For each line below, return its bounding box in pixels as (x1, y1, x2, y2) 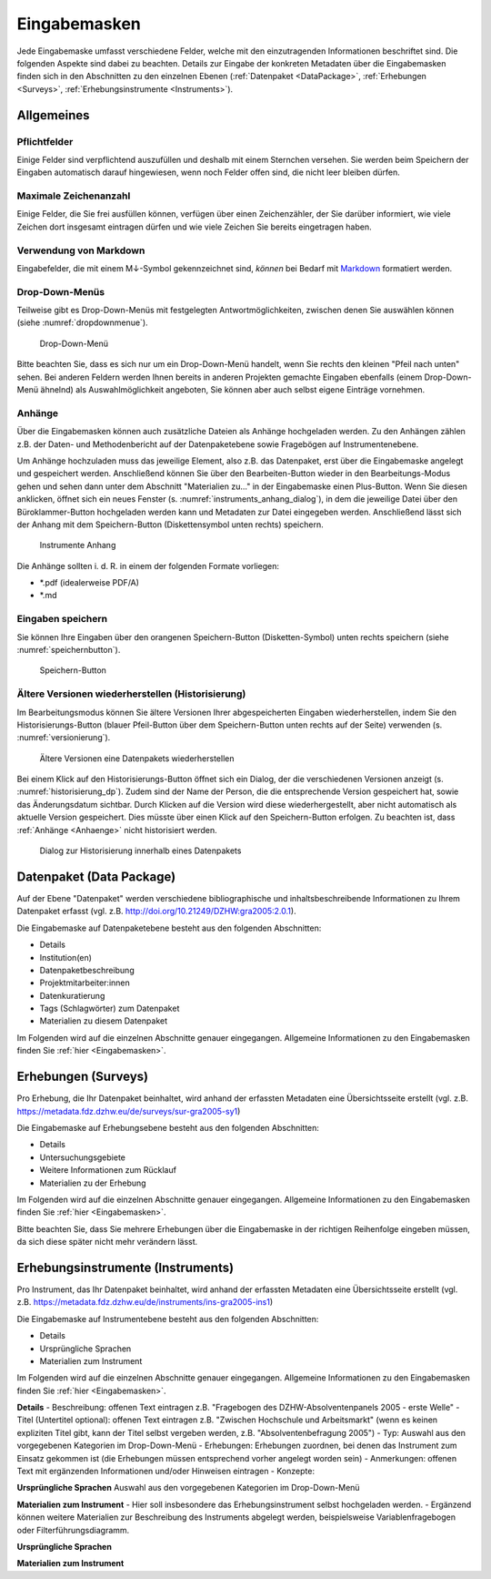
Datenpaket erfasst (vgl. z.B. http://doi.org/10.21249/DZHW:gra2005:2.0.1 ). (16, 906, 296, 917)
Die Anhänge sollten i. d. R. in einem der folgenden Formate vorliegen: (16, 560, 280, 571)
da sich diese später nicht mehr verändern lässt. (16, 1237, 198, 1248)
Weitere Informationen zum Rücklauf (39, 1165, 177, 1176)
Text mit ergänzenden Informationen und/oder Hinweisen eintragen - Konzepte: (16, 1466, 316, 1477)
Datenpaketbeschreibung (39, 964, 135, 975)
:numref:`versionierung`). (16, 732, 111, 743)
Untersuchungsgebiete (39, 1152, 126, 1163)
